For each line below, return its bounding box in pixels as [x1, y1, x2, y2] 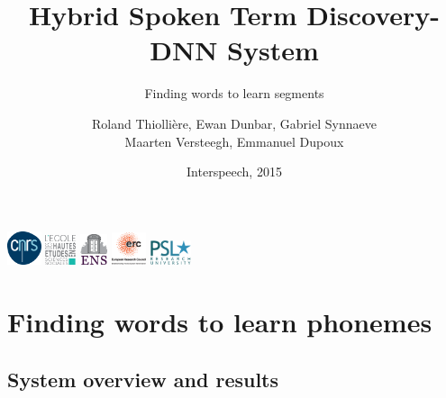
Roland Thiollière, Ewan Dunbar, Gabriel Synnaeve [92, 113, 377, 132]
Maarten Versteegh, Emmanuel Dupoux [124, 131, 344, 150]
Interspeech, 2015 [187, 162, 282, 181]
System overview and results [7, 365, 279, 393]
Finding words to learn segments [144, 84, 324, 103]
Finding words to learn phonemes [7, 303, 432, 340]
